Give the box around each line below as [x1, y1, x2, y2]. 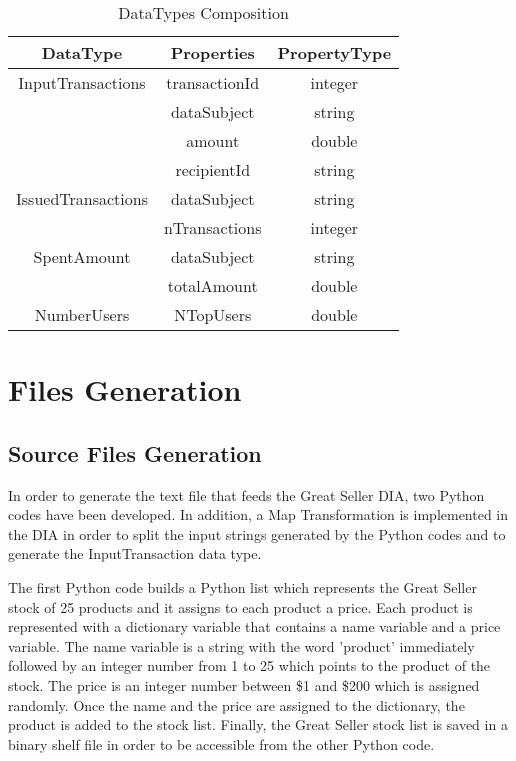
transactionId [166, 71, 260, 94]
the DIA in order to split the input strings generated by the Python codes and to [8, 523, 506, 544]
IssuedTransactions [16, 187, 148, 210]
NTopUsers [174, 303, 252, 326]
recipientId [175, 158, 251, 181]
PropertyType [277, 41, 392, 64]
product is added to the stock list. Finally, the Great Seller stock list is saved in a [8, 714, 508, 735]
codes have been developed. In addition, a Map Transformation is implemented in [8, 504, 509, 525]
